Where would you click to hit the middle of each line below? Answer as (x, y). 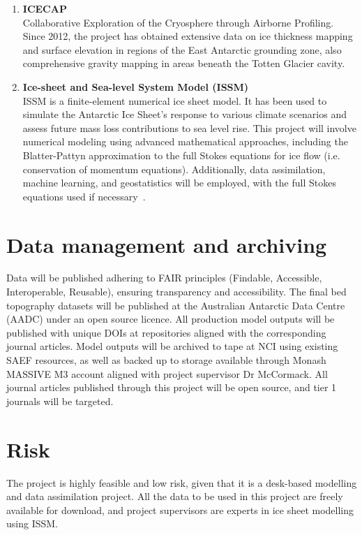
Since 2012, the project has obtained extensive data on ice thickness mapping (188, 36)
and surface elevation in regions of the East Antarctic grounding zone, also (182, 49)
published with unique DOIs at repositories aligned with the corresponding (166, 332)
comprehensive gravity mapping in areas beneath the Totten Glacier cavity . (184, 63)
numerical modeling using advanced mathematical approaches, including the (185, 141)
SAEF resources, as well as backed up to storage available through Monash (166, 360)
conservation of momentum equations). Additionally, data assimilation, (174, 169)
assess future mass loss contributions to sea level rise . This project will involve (189, 127)
